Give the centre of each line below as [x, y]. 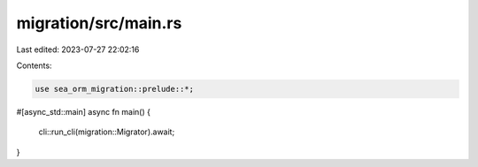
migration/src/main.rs [99, 23]
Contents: [34, 65]
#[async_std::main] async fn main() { [83, 111]
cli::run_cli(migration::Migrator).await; [107, 132]
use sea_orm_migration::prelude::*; [115, 89]
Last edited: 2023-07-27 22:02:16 [78, 49]
